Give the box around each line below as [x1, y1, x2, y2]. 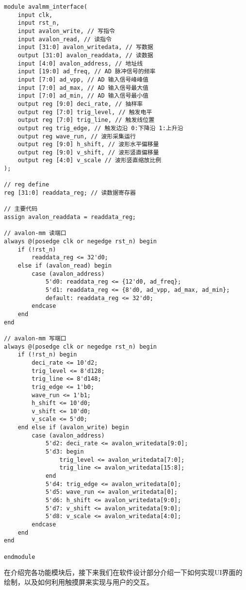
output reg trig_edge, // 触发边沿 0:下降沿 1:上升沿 [17, 124, 183, 132]
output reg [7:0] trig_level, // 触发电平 [17, 108, 152, 116]
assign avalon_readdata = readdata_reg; [4, 214, 136, 221]
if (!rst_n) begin [17, 351, 77, 358]
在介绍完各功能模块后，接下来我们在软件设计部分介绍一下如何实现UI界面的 [4, 567, 243, 577]
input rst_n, [17, 19, 60, 27]
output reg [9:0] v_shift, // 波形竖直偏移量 [17, 149, 159, 156]
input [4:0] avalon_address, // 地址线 [17, 60, 143, 67]
